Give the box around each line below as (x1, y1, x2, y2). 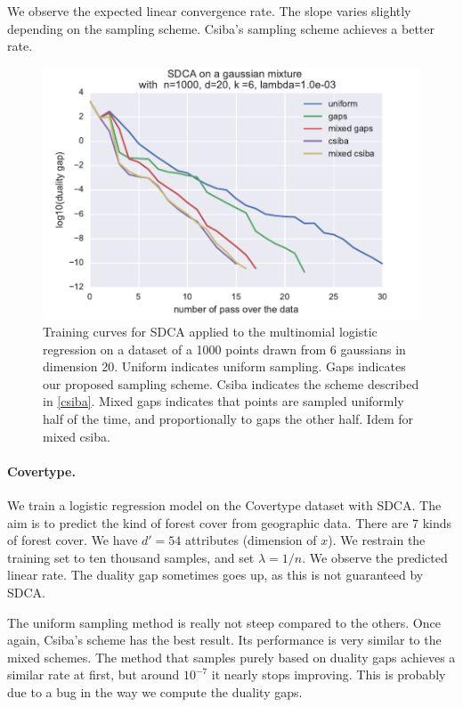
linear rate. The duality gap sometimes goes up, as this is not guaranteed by (7, 565, 424, 584)
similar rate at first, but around (7, 665, 180, 684)
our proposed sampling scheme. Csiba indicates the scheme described (43, 374, 419, 393)
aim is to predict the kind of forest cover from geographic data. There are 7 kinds (7, 513, 452, 532)
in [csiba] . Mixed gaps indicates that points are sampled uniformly (43, 392, 404, 410)
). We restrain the (328, 531, 426, 549)
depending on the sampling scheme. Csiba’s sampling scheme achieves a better (7, 19, 435, 37)
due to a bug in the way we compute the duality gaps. (7, 682, 303, 701)
